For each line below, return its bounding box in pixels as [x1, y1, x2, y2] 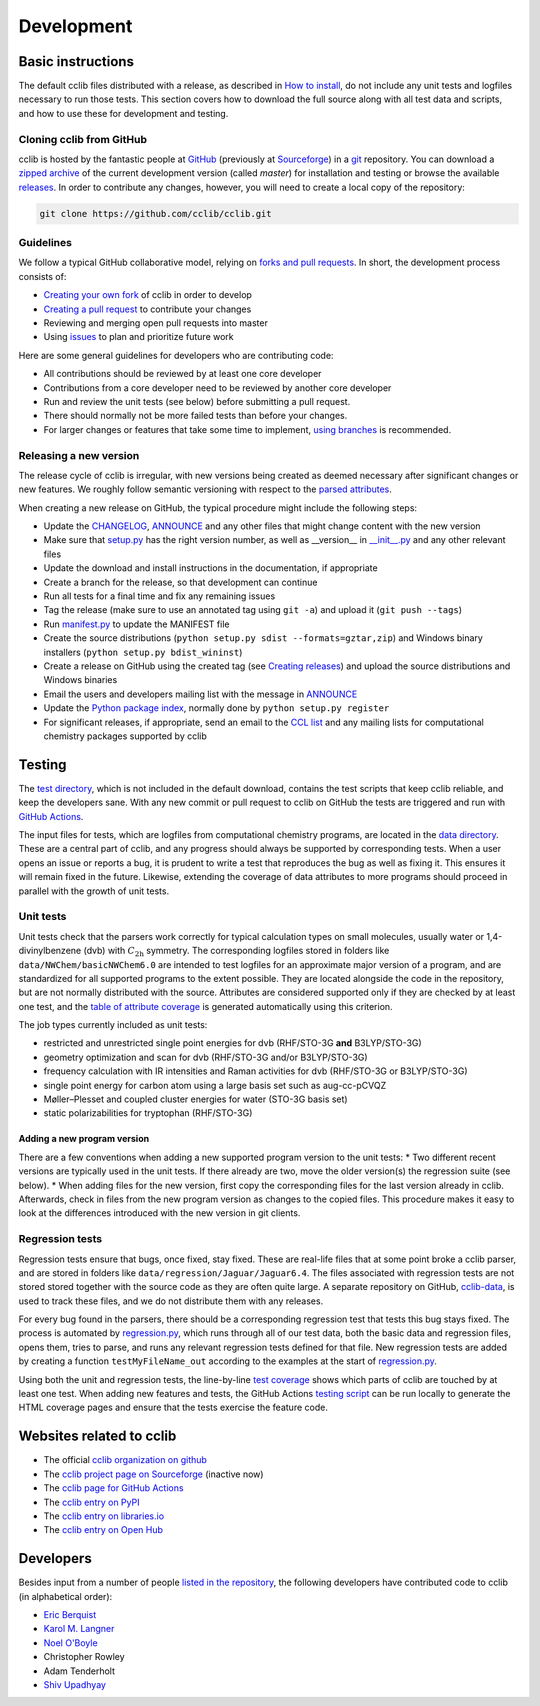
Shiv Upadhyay [43, 1678, 107, 1690]
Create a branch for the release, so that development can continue [43, 576, 318, 588]
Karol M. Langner [43, 1623, 115, 1635]
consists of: [18, 270, 67, 282]
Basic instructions [18, 53, 135, 70]
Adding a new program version [18, 1133, 150, 1145]
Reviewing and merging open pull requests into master [43, 317, 269, 329]
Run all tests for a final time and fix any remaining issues [43, 590, 276, 602]
